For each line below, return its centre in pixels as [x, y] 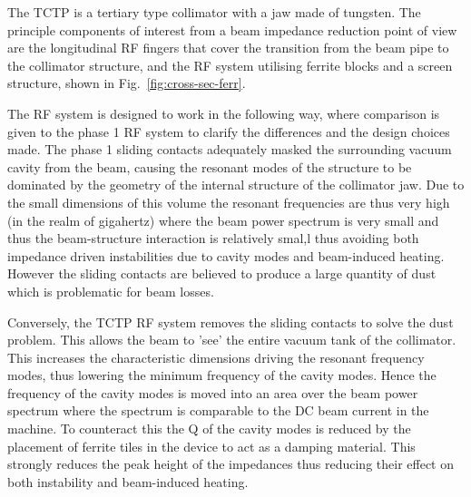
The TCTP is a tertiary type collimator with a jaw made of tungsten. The [214, 12]
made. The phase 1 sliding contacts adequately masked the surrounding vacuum [230, 149]
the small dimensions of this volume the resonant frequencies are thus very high [229, 202]
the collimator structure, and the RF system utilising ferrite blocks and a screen [230, 65]
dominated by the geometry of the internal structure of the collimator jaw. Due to [236, 185]
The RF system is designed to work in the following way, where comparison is [224, 113]
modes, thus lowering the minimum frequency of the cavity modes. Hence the [222, 375]
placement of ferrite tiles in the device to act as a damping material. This [211, 446]
